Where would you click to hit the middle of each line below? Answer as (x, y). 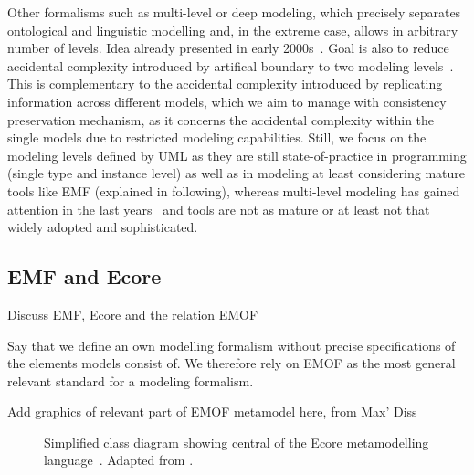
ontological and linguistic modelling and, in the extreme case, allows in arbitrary (233, 30)
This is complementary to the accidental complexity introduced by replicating (225, 84)
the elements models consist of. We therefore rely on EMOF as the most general (232, 363)
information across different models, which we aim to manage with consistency (227, 101)
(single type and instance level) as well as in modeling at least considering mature (237, 173)
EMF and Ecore (84, 276)
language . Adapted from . (119, 460)
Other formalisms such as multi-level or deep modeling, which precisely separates (234, 12)
